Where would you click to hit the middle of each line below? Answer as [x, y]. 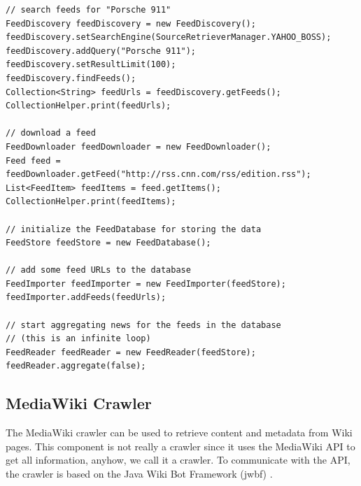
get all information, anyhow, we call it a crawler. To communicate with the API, [178, 460]
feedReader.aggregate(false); [76, 366]
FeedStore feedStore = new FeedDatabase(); [108, 243]
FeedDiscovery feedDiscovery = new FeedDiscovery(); [131, 23]
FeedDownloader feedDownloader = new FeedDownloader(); [139, 146]
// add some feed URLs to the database [98, 270]
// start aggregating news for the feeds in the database [143, 325]
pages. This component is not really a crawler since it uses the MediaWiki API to [180, 446]
